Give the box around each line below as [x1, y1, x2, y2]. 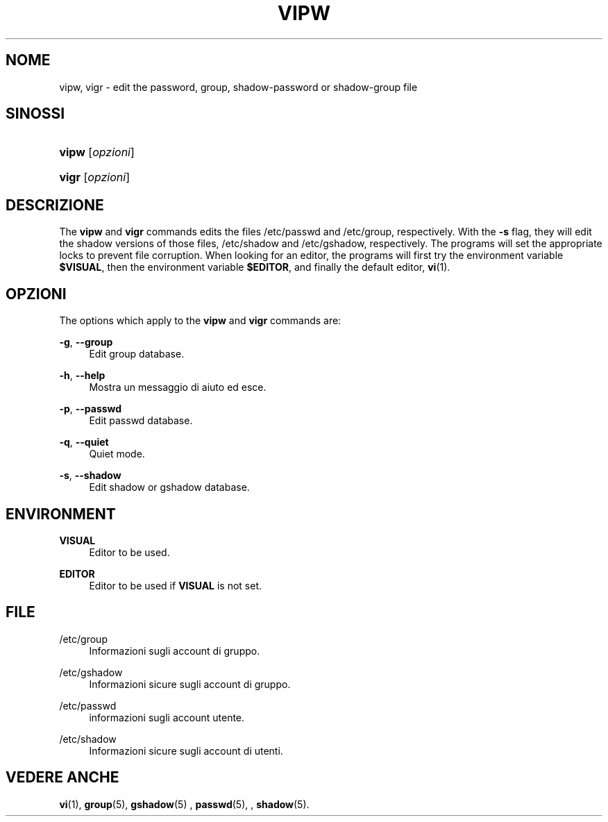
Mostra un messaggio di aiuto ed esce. [89, 381, 267, 394]
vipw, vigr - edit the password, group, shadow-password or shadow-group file [59, 81, 418, 93]
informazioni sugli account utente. [89, 711, 245, 723]
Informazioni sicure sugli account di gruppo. [89, 678, 291, 690]
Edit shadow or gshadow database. [89, 481, 250, 494]
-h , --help [59, 369, 105, 382]
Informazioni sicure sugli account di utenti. [89, 744, 283, 757]
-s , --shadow [59, 469, 121, 482]
